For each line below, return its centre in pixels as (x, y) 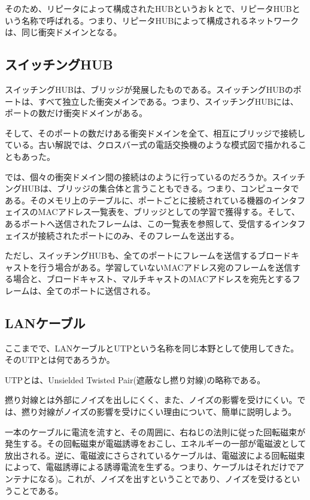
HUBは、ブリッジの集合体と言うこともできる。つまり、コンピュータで (160, 188)
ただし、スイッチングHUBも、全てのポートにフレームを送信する (131, 255)
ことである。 (38, 490)
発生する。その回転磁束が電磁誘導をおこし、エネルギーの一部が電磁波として (156, 443)
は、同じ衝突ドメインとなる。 (63, 32)
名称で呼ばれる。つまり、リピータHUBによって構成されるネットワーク (160, 20)
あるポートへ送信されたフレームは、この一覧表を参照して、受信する (139, 223)
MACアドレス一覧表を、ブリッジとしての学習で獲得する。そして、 (169, 212)
